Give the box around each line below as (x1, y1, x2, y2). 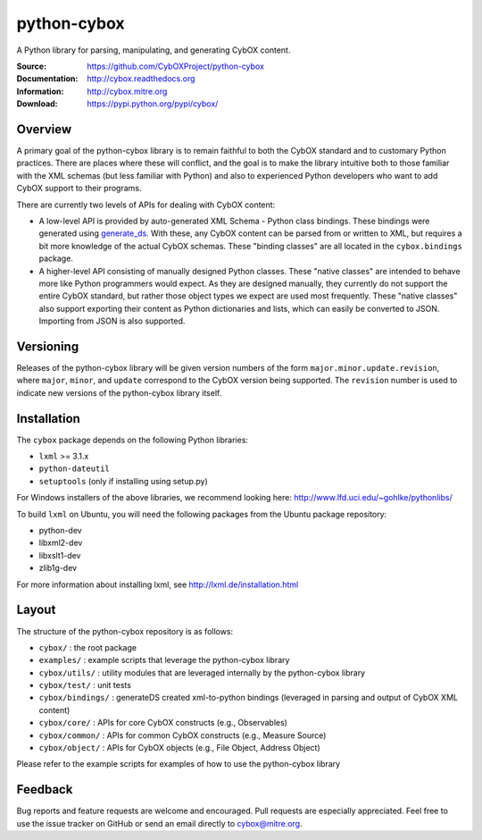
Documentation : (16, 73, 79, 84)
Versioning (16, 339, 79, 354)
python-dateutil (38, 464, 111, 474)
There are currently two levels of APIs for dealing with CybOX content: (16, 199, 276, 210)
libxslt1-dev (38, 550, 81, 560)
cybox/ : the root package (38, 642, 137, 652)
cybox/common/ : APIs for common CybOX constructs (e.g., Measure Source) (38, 729, 327, 741)
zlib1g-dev (38, 563, 78, 574)
